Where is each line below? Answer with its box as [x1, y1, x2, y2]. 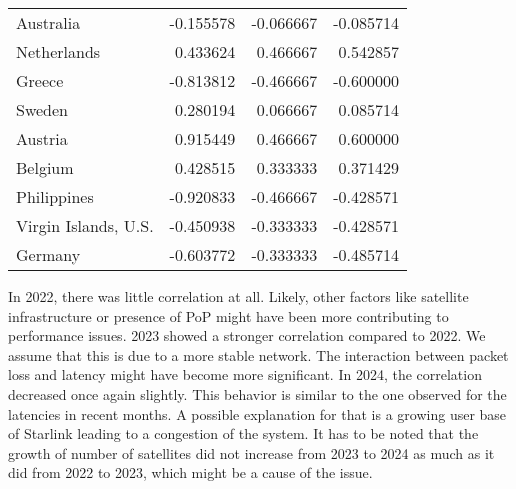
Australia [16, 11, 81, 34]
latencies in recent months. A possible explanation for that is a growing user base [8, 403, 507, 424]
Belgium [16, 156, 74, 179]
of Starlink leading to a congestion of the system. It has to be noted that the [8, 423, 479, 444]
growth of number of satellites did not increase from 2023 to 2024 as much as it [8, 442, 495, 463]
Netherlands [16, 40, 101, 63]
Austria [16, 127, 68, 150]
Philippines [16, 185, 94, 208]
